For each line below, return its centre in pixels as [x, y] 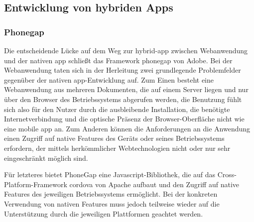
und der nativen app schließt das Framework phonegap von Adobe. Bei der [118, 60]
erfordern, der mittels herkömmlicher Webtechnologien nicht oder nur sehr [117, 148]
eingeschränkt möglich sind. [46, 158]
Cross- [227, 174]
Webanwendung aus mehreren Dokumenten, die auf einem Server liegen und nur [126, 89]
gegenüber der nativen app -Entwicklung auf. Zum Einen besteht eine [109, 79]
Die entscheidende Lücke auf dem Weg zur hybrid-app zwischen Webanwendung [126, 50]
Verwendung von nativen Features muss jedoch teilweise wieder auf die [112, 203]
